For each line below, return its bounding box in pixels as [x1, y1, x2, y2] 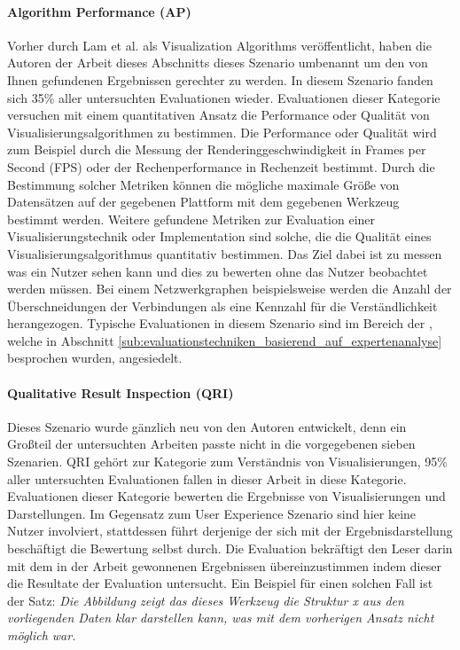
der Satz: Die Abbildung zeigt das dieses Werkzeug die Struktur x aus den [7, 591, 404, 609]
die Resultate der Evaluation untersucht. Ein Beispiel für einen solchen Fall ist [7, 574, 433, 592]
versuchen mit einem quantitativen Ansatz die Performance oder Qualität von [7, 106, 430, 124]
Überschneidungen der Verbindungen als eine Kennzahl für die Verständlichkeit [7, 296, 438, 315]
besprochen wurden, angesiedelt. [7, 348, 183, 367]
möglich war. [7, 626, 76, 644]
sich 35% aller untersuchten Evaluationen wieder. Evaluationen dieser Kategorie [7, 88, 441, 106]
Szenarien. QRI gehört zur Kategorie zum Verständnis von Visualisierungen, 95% [7, 452, 448, 471]
